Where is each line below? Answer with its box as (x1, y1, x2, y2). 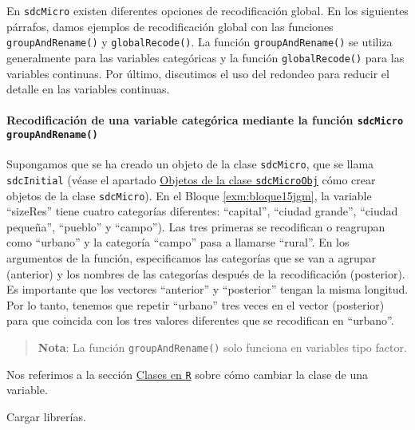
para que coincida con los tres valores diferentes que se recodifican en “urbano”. (6, 312, 394, 329)
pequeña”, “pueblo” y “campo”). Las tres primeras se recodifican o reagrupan (6, 218, 385, 235)
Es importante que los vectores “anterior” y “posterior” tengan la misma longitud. (6, 281, 409, 298)
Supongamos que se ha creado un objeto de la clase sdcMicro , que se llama (6, 156, 374, 172)
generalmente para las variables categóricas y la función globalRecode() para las (6, 49, 405, 65)
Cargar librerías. (6, 408, 86, 424)
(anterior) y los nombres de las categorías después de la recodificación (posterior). (6, 265, 405, 282)
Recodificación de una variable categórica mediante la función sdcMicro (6, 112, 404, 128)
